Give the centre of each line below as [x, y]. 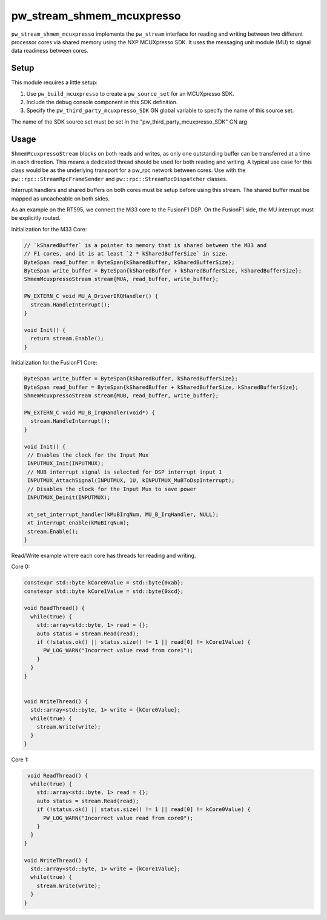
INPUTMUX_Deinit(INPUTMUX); [69, 497]
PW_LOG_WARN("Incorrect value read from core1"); [118, 650]
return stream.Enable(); [67, 339]
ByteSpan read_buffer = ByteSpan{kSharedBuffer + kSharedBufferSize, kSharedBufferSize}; [161, 387]
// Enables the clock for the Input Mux [88, 455]
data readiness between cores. [50, 51]
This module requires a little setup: [54, 82]
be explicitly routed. [36, 218]
